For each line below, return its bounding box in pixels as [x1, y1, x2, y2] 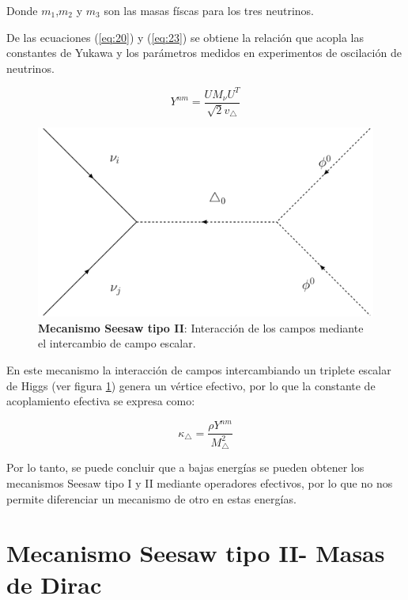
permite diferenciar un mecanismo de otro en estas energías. [6, 490, 297, 507]
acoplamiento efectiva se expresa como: [6, 393, 195, 409]
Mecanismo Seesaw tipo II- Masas [6, 537, 385, 569]
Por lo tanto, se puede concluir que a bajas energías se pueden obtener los [6, 459, 365, 476]
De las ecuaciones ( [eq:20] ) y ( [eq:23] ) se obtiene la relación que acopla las [6, 28, 365, 45]
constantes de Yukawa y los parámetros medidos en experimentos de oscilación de [6, 44, 402, 61]
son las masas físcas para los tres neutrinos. [104, 2, 315, 18]
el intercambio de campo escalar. [38, 335, 196, 351]
